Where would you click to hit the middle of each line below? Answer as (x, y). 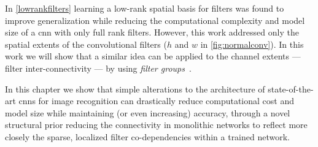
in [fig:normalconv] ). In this (252, 44)
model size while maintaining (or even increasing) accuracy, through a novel (148, 112)
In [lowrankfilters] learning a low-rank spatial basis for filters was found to (145, 8)
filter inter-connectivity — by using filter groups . (98, 68)
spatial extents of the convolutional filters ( (86, 44)
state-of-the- (291, 89)
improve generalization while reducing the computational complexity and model (155, 20)
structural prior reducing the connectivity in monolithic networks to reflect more (156, 125)
